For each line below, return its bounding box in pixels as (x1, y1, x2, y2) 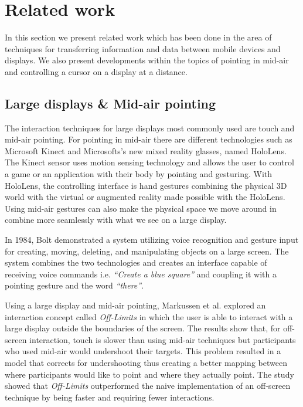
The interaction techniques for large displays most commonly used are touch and (5, 121, 295, 134)
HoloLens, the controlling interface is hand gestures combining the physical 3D (5, 179, 287, 191)
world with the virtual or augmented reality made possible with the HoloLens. (5, 191, 285, 203)
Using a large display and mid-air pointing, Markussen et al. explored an (5, 299, 266, 311)
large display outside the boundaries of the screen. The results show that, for (5, 322, 281, 334)
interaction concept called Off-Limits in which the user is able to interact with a (5, 310, 293, 323)
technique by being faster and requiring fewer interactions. (5, 391, 215, 403)
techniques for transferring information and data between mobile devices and (5, 42, 281, 55)
